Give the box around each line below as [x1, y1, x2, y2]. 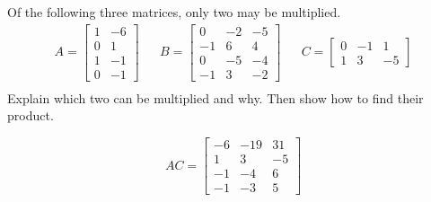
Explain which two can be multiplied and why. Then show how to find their [7, 88, 424, 107]
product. [7, 106, 54, 125]
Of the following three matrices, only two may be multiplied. [7, 3, 341, 21]
